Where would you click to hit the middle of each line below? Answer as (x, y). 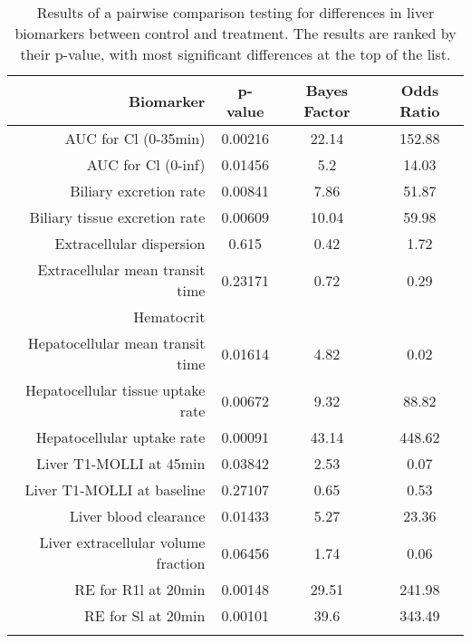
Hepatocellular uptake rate (120, 437)
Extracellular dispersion (130, 243)
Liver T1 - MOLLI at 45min (120, 463)
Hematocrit (169, 317)
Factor (327, 111)
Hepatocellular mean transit (116, 343)
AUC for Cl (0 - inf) (146, 164)
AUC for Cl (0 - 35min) (135, 138)
